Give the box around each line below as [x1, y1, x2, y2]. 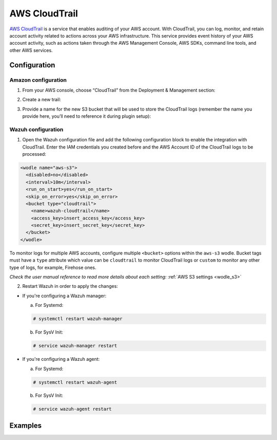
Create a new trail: [22, 97, 61, 103]
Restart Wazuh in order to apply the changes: [22, 283, 118, 289]
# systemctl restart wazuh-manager [33, 316, 123, 322]
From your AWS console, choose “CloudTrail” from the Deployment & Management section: [22, 87, 215, 93]
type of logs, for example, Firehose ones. [9, 264, 96, 270]
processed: [22, 151, 46, 157]
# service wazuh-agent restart [33, 406, 112, 412]
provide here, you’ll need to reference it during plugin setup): [22, 113, 151, 119]
